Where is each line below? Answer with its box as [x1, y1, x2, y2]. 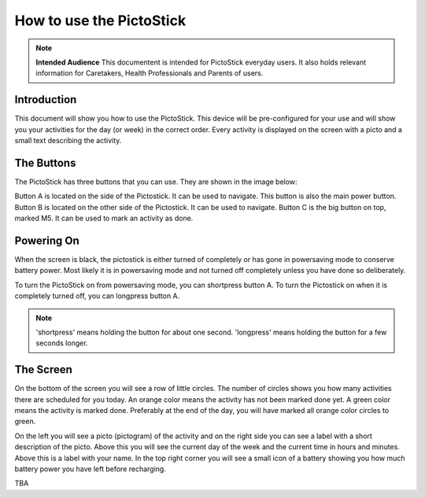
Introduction [14, 93, 77, 106]
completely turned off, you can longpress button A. [14, 291, 180, 301]
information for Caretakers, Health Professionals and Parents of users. [35, 68, 264, 78]
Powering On [14, 234, 80, 247]
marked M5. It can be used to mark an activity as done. [14, 213, 194, 223]
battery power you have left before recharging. [14, 464, 167, 474]
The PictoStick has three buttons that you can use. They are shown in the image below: [14, 177, 298, 186]
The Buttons [14, 156, 76, 169]
